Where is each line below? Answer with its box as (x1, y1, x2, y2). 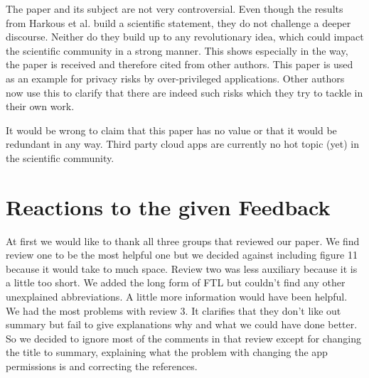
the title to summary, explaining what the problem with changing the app (6, 345, 328, 360)
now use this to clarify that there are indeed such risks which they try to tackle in (6, 85, 363, 99)
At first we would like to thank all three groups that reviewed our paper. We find (6, 233, 360, 248)
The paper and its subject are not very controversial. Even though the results (6, 1, 343, 16)
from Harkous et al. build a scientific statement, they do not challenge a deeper (6, 15, 351, 30)
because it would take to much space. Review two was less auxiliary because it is (6, 261, 358, 276)
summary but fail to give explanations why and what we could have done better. (6, 317, 358, 332)
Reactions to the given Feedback (6, 192, 331, 221)
